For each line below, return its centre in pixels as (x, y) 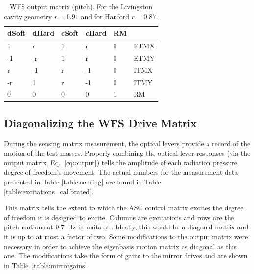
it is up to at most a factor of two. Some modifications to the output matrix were (126, 237)
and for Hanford (105, 16)
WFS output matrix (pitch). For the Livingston (81, 6)
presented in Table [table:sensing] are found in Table (82, 182)
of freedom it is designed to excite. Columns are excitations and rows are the (119, 217)
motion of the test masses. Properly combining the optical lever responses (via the (127, 153)
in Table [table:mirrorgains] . (46, 265)
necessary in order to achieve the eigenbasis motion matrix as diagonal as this (120, 246)
